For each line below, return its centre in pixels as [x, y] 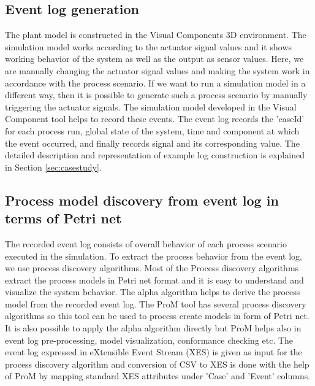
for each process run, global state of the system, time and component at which [152, 130]
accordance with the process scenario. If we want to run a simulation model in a [155, 83]
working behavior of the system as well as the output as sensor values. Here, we [154, 59]
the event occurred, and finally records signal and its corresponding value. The [152, 143]
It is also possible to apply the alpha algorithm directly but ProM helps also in [153, 328]
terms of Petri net [63, 218]
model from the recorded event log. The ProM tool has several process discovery [156, 303]
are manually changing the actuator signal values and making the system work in [157, 70]
